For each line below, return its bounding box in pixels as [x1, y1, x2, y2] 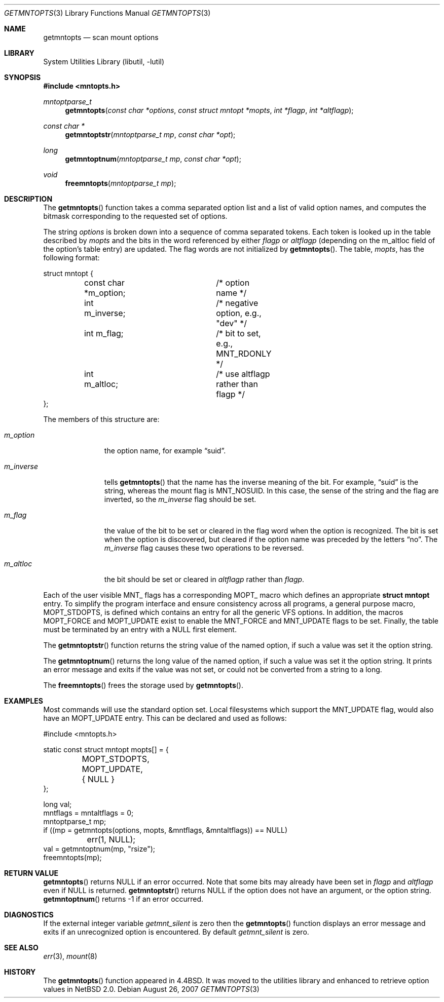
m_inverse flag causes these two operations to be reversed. [104, 544, 304, 552]
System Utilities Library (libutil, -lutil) [43, 57, 165, 66]
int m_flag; [84, 328, 124, 338]
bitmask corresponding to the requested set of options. [43, 212, 228, 220]
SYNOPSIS [4, 73, 41, 82]
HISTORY [4, 968, 36, 976]
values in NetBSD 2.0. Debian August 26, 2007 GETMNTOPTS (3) [43, 985, 260, 993]
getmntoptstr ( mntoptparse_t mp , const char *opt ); [65, 130, 236, 139]
